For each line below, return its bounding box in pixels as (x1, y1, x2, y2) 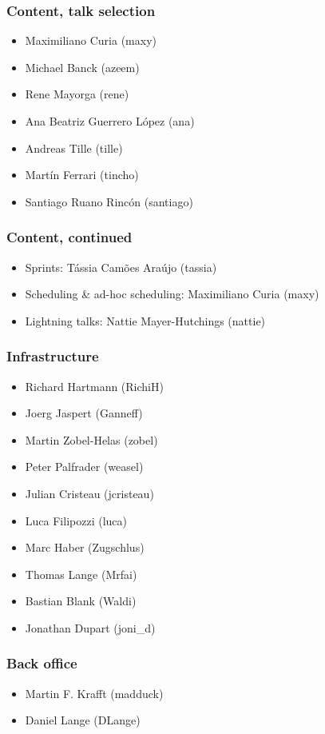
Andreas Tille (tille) (25, 139, 123, 156)
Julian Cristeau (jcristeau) (25, 485, 154, 501)
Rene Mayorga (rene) (25, 86, 129, 102)
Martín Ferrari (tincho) (25, 166, 139, 183)
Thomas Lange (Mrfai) (25, 565, 137, 582)
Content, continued (6, 227, 133, 247)
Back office (6, 653, 77, 673)
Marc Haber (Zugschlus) (25, 539, 145, 556)
